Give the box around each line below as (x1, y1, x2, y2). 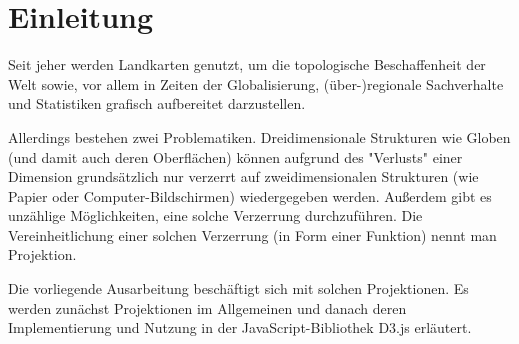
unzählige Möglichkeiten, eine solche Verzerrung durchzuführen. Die (8, 205, 423, 226)
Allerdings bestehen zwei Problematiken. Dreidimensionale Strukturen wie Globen (8, 126, 511, 147)
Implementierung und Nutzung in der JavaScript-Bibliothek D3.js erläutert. (8, 317, 472, 338)
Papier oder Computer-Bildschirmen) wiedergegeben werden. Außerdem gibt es (8, 185, 492, 206)
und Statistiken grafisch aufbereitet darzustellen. (8, 93, 306, 114)
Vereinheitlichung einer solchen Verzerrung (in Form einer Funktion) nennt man (8, 224, 497, 245)
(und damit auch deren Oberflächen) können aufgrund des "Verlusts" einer (8, 146, 463, 167)
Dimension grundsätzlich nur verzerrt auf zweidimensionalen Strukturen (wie (8, 166, 479, 187)
